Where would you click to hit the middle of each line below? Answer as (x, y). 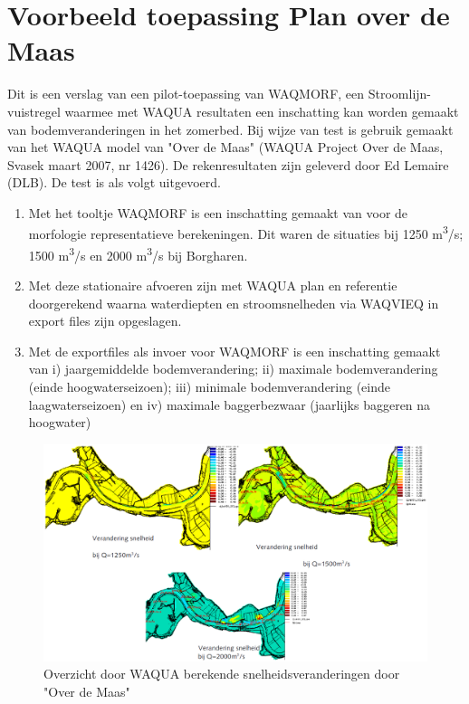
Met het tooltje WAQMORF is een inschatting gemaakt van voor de (218, 212)
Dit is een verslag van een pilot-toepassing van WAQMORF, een (186, 94)
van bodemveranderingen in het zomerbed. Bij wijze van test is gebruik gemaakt (230, 129)
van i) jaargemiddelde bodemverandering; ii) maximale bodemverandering (233, 369)
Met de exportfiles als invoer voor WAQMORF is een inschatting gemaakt (234, 351)
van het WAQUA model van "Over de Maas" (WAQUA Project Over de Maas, (225, 147)
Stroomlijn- (400, 94)
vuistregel (34, 111)
